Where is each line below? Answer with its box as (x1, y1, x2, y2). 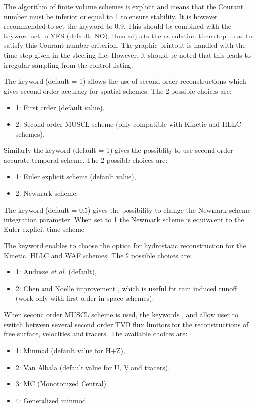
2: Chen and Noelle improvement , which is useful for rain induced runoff (15, 283, 237, 294)
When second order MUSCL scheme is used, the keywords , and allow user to (4, 309, 239, 320)
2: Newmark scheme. (15, 187, 78, 198)
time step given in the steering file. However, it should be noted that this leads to (4, 49, 251, 60)
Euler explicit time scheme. (4, 223, 86, 234)
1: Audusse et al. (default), (15, 266, 97, 277)
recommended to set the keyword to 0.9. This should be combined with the (4, 21, 231, 31)
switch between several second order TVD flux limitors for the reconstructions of (4, 319, 249, 329)
